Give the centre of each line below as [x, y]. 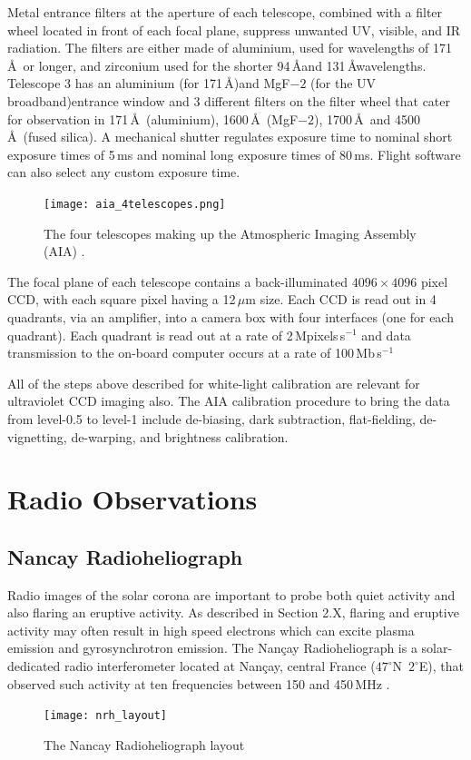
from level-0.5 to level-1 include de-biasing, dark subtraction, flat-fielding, [211, 418]
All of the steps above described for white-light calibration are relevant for [214, 383]
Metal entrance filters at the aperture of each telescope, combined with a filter [225, 12]
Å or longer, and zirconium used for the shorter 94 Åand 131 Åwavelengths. [217, 65]
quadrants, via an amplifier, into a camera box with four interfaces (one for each [231, 316]
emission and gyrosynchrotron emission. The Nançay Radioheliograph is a [212, 648]
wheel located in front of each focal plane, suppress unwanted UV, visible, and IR [234, 30]
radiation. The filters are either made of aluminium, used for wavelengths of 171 [230, 48]
